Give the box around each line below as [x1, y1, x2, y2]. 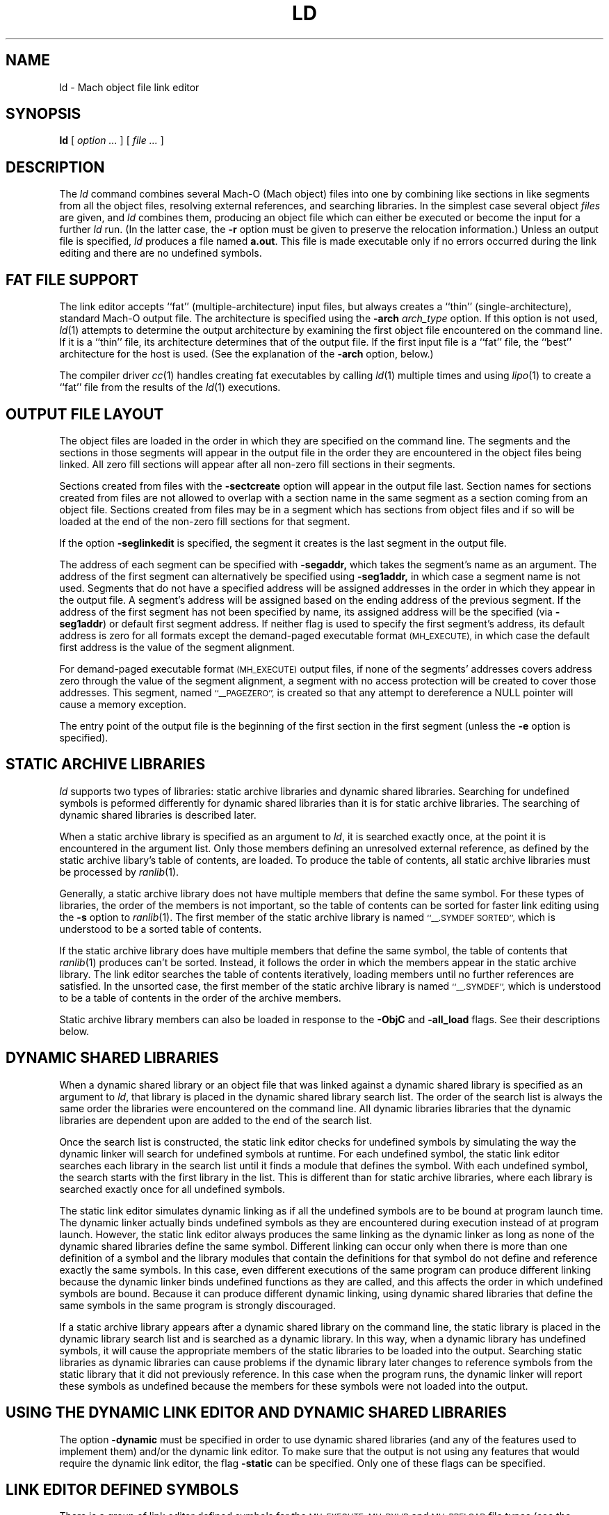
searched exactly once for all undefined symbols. [59, 1183, 285, 1195]
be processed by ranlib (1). [59, 865, 179, 878]
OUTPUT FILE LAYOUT [6, 405, 164, 423]
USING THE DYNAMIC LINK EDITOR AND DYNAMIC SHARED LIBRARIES [6, 1404, 507, 1422]
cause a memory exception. [59, 698, 186, 710]
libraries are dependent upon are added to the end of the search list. [59, 1114, 373, 1126]
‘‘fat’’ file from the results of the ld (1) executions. [59, 381, 281, 394]
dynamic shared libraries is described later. [59, 808, 257, 821]
